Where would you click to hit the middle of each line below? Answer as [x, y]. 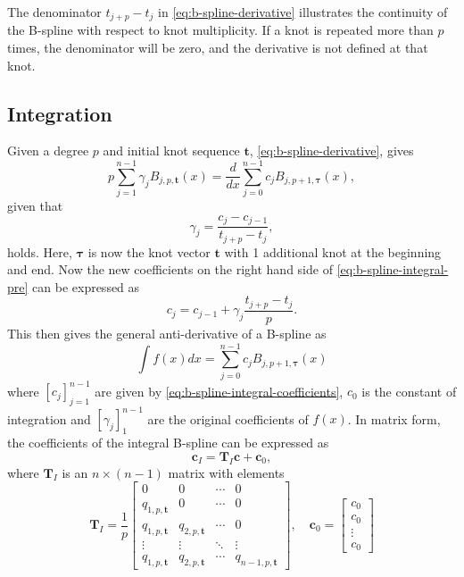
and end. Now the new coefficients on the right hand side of [170, 269]
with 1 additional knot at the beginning [333, 251]
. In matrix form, [394, 418]
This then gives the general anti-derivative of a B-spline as [167, 333]
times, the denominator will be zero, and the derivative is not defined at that [218, 48]
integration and [49, 418]
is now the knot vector [149, 251]
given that [35, 206]
